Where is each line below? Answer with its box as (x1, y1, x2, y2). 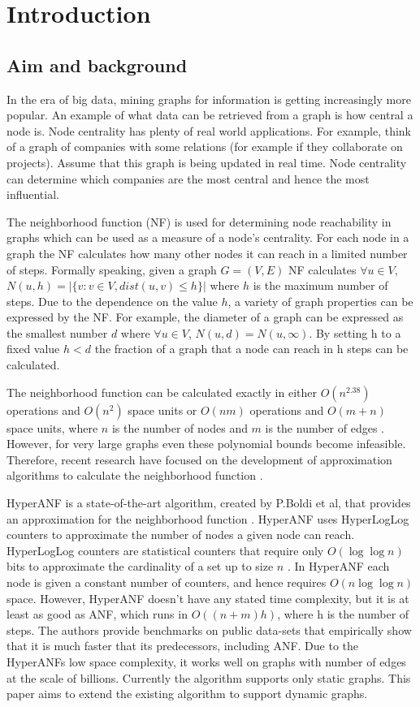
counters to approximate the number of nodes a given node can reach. (6, 526, 355, 543)
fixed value (6, 340, 60, 357)
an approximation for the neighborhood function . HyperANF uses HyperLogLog (6, 510, 409, 527)
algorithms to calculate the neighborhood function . (6, 467, 263, 484)
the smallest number (6, 324, 108, 341)
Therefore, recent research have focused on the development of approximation (6, 450, 392, 468)
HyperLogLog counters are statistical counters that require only (6, 541, 324, 558)
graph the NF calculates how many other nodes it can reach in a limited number (6, 244, 408, 261)
